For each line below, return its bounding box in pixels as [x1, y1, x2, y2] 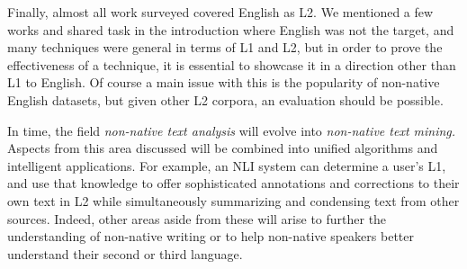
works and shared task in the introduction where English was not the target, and [7, 20, 454, 39]
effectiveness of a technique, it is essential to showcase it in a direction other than [7, 55, 456, 74]
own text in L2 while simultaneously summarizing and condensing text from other [7, 191, 460, 210]
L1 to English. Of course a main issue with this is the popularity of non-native [7, 73, 440, 92]
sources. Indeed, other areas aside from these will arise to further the [7, 209, 387, 228]
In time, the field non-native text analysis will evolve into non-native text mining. [7, 121, 456, 139]
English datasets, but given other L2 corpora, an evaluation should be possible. [7, 90, 444, 109]
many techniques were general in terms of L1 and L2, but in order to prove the [7, 38, 443, 57]
